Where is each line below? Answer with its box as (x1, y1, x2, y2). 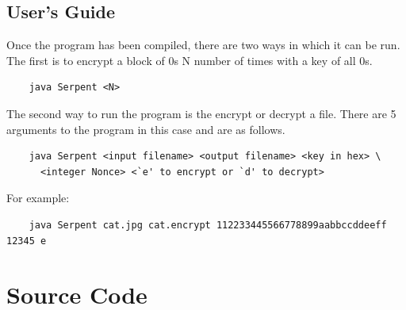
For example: (6, 189, 70, 206)
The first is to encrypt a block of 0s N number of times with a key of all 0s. (6, 52, 373, 68)
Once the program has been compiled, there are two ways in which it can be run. (6, 36, 400, 53)
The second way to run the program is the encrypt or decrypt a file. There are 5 (6, 105, 396, 121)
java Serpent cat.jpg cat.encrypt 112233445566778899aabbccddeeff (29, 219, 387, 231)
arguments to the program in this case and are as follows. (6, 121, 285, 137)
